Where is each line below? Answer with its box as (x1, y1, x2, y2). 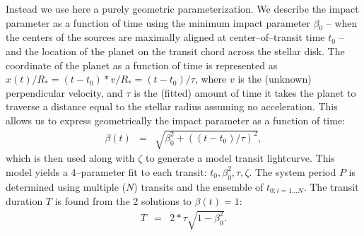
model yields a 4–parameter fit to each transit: (6, 164, 207, 179)
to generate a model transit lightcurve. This (146, 151, 335, 165)
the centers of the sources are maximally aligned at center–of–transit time (6, 30, 325, 45)
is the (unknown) (237, 71, 312, 86)
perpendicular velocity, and (6, 85, 123, 100)
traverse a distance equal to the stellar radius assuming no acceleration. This (6, 99, 338, 114)
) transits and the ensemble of (134, 179, 264, 194)
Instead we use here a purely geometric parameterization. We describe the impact (6, 1, 359, 16)
